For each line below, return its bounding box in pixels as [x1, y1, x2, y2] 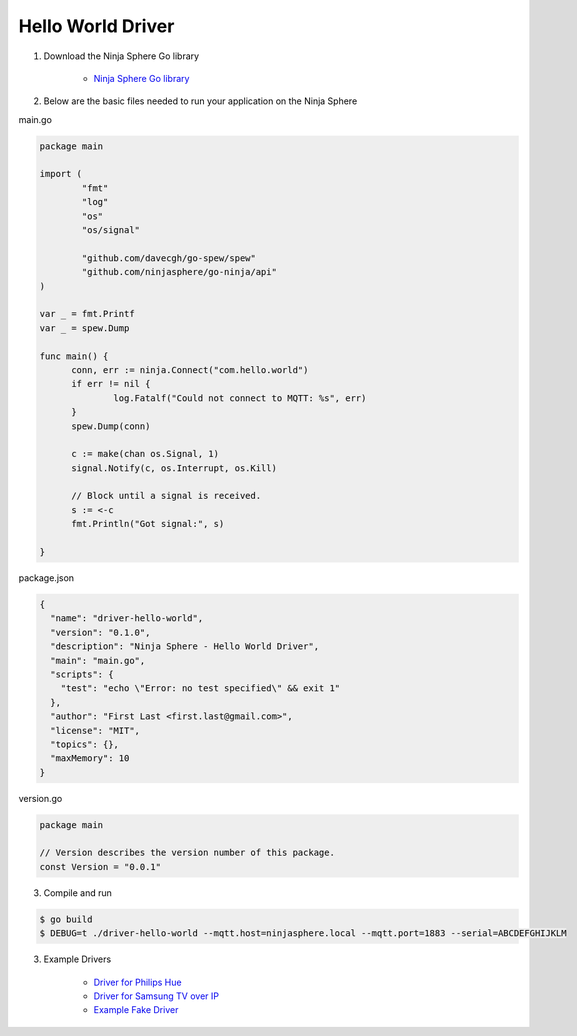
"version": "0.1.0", [50, 626, 151, 638]
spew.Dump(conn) [71, 420, 151, 432]
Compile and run [43, 886, 112, 899]
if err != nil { [71, 378, 151, 390]
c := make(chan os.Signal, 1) [71, 448, 220, 460]
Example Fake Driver [93, 1004, 179, 1016]
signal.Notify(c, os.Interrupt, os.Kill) [71, 462, 277, 474]
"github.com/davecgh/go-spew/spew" [81, 252, 257, 264]
